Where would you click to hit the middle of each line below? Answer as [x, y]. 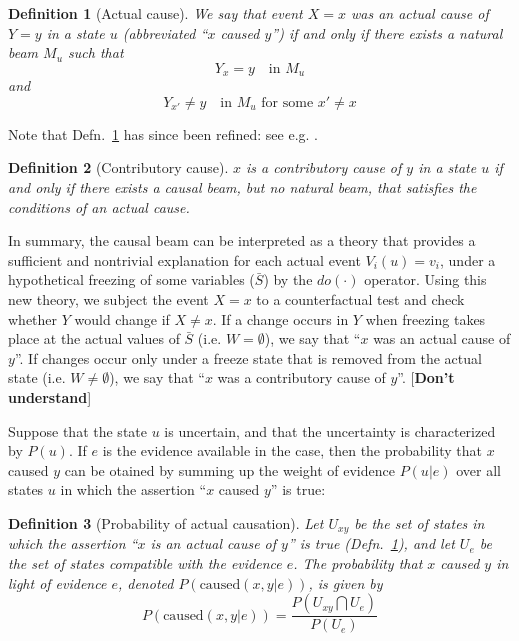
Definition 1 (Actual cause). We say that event [155, 13]
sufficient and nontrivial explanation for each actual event [184, 259]
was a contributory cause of [301, 377]
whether [33, 318]
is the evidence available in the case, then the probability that [292, 450]
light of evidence [57, 582]
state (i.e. [37, 377]
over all [478, 469]
